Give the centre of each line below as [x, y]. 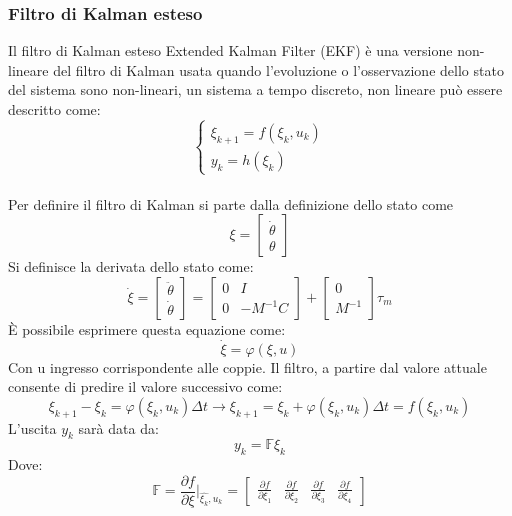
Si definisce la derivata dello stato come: [131, 266]
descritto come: [54, 109]
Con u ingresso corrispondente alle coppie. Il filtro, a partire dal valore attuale [247, 366]
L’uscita [32, 427]
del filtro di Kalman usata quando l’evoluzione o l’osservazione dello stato [278, 69]
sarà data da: [118, 427]
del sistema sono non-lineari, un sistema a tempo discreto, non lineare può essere [255, 89]
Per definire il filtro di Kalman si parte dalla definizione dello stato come [231, 203]
